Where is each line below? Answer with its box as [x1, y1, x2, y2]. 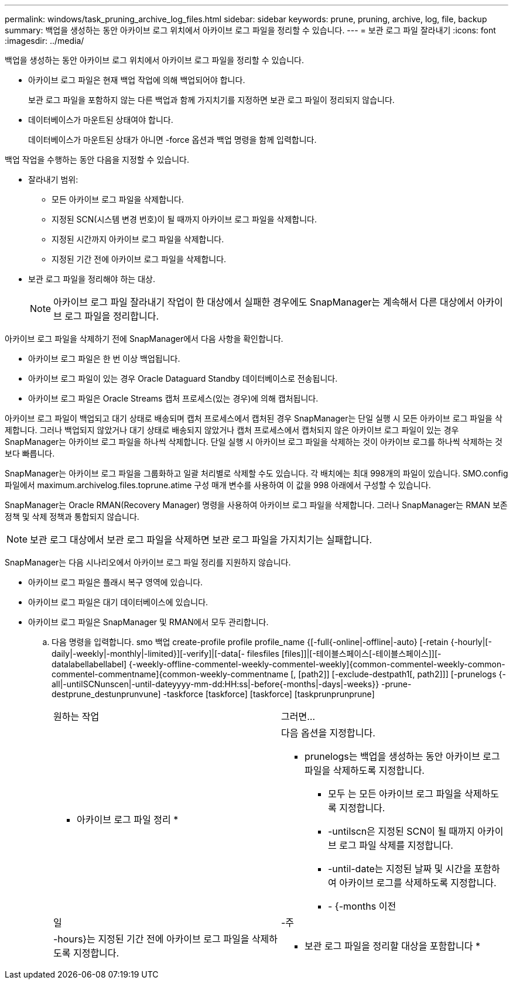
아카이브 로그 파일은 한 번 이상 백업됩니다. [28, 354, 180, 364]
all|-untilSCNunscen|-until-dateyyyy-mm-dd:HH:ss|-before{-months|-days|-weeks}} [52, 679, 379, 689]
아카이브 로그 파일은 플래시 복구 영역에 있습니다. [28, 577, 203, 587]
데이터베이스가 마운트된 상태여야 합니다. [28, 115, 173, 125]
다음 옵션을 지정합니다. [281, 727, 375, 739]
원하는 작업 [53, 711, 100, 722]
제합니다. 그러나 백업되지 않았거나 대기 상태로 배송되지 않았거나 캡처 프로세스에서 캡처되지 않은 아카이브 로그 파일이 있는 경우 [5, 425, 459, 435]
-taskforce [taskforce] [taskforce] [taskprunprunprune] [163, 689, 375, 699]
